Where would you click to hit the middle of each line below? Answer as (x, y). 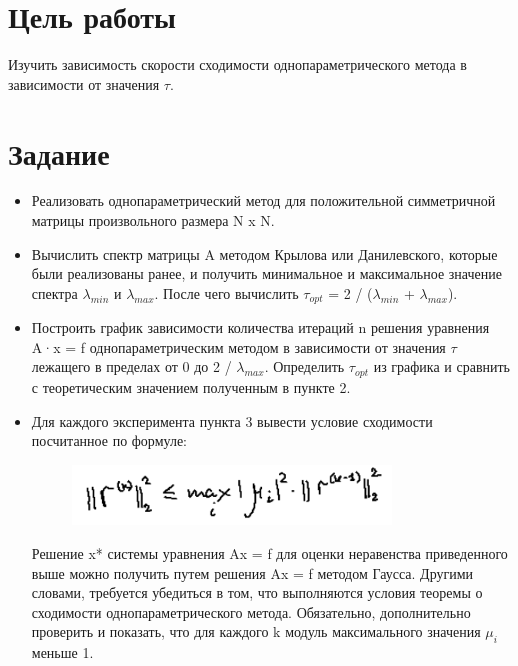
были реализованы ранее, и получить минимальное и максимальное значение (266, 273)
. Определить (304, 366)
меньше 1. (62, 652)
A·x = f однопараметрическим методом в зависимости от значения (238, 346)
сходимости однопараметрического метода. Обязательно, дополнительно (251, 611)
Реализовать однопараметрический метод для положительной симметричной (263, 200)
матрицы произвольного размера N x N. (153, 220)
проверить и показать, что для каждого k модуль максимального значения (256, 631)
